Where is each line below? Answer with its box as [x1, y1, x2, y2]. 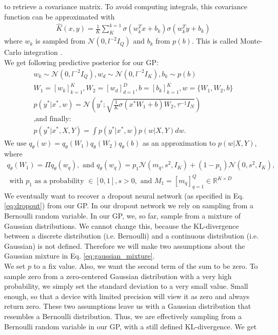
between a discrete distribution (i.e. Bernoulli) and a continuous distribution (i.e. [4, 230, 259, 241]
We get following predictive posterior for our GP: [4, 57, 158, 68]
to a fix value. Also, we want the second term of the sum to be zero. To [33, 260, 258, 271]
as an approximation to [142, 137, 216, 148]
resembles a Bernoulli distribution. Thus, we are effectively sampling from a [4, 310, 242, 321]
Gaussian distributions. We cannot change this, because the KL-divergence [4, 220, 239, 231]
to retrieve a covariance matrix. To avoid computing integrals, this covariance [4, 1, 248, 11]
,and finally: [33, 115, 71, 123]
